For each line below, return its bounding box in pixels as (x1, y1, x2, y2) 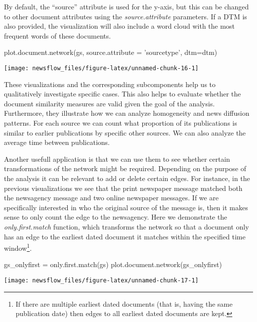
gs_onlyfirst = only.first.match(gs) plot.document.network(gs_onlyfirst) (4, 259, 222, 270)
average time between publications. (4, 137, 110, 147)
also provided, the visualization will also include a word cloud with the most (4, 21, 235, 31)
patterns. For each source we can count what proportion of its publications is (4, 118, 237, 128)
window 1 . (4, 241, 32, 253)
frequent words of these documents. (4, 30, 111, 41)
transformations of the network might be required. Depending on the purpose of (4, 163, 246, 174)
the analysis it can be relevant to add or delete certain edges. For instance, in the (4, 173, 250, 183)
